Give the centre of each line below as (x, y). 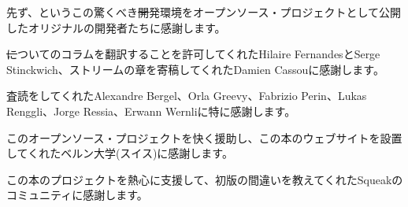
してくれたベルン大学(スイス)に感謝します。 (120, 153)
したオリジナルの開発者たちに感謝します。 (116, 27)
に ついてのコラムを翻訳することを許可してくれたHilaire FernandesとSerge (193, 54)
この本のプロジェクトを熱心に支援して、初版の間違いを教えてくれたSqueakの (205, 179)
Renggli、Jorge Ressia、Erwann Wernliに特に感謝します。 (151, 111)
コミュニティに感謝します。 (77, 195)
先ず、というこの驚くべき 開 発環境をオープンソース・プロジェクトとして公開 (204, 12)
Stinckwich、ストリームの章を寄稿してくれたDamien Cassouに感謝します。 (195, 69)
